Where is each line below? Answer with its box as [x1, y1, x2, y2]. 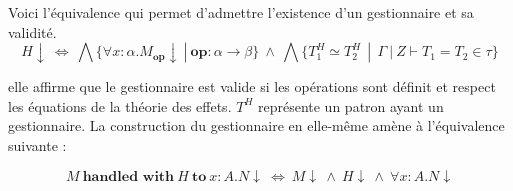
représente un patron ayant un [257, 95, 444, 116]
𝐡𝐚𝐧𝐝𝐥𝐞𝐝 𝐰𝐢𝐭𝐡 [82, 169, 175, 184]
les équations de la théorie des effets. [8, 95, 232, 116]
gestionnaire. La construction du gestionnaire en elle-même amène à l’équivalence [8, 115, 505, 136]
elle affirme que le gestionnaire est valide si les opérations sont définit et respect [8, 76, 496, 97]
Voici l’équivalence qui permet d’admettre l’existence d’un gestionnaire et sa [8, 2, 474, 22]
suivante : [8, 134, 67, 155]
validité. [8, 21, 57, 42]
